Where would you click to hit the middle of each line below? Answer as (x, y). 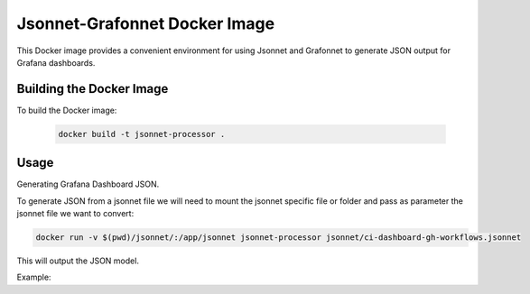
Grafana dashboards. (56, 62)
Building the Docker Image (93, 89)
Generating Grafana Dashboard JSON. (88, 184)
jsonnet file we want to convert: (75, 214)
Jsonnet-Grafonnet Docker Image (146, 23)
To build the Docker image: (67, 110)
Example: (34, 277)
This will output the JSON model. (78, 261)
